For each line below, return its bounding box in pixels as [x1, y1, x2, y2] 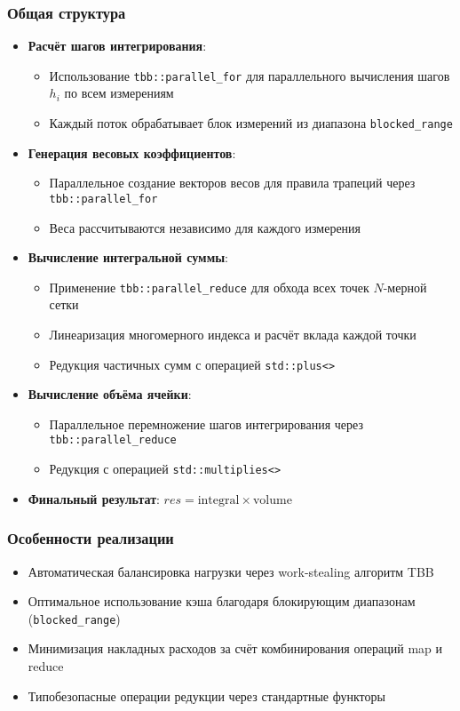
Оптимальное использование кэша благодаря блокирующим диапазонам [28, 592, 416, 611]
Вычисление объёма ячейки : [28, 385, 192, 403]
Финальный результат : [28, 489, 160, 507]
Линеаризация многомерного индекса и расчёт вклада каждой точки [49, 325, 416, 343]
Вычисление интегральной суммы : [28, 248, 229, 267]
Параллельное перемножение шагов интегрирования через [49, 414, 363, 433]
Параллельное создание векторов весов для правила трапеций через [49, 173, 416, 192]
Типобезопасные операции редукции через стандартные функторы [28, 686, 385, 705]
